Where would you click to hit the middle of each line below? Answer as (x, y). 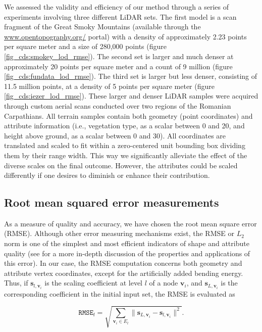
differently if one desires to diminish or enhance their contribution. (107, 175)
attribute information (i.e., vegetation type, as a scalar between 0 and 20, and (124, 126)
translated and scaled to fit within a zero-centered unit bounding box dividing (125, 145)
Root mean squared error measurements (112, 202)
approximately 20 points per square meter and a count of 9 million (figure (118, 66)
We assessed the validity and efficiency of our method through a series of (117, 7)
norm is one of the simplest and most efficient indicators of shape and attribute (127, 243)
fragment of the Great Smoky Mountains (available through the (102, 27)
